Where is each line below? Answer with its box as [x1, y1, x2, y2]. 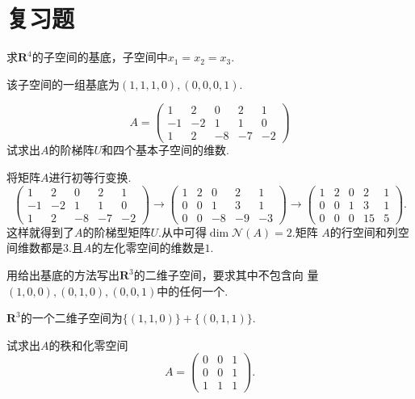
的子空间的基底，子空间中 [31, 48, 168, 65]
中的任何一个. [157, 282, 228, 299]
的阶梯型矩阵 [82, 223, 151, 240]
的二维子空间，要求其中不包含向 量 [133, 267, 319, 283]
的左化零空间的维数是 [91, 239, 205, 256]
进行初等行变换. [48, 169, 132, 186]
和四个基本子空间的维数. [102, 141, 229, 158]
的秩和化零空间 [48, 336, 128, 353]
